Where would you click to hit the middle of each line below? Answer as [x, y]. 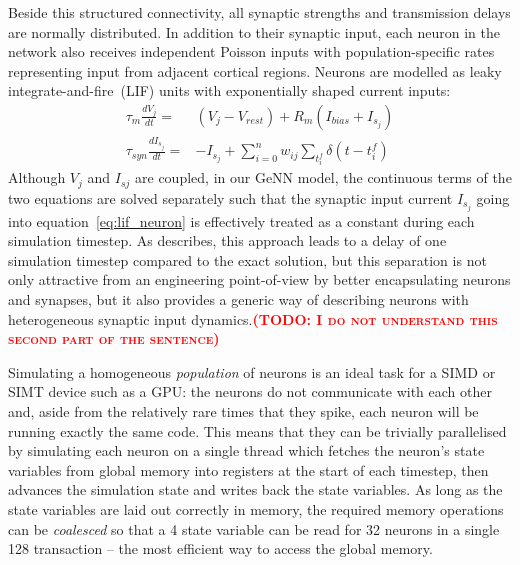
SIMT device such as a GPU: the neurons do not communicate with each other [250, 391]
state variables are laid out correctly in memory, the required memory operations [256, 509]
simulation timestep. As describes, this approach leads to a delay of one [227, 240]
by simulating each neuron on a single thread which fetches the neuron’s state [246, 450]
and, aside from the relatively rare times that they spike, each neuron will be [243, 411]
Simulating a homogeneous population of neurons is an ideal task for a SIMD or [252, 371]
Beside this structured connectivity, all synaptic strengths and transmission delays [259, 12]
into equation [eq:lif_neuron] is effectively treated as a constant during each [241, 220]
